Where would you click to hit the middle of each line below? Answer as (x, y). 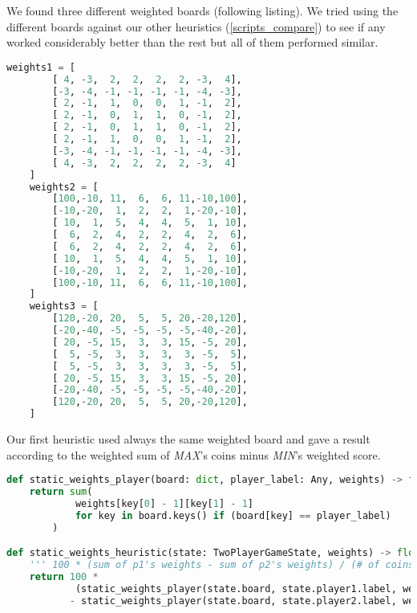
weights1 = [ (41, 67)
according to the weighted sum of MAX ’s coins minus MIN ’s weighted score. (194, 454)
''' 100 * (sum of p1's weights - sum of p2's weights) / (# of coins (222, 565)
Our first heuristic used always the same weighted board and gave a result (188, 439)
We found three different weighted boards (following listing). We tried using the (202, 10)
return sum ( (61, 492)
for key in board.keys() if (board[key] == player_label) (233, 515)
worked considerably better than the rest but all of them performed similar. (192, 42)
